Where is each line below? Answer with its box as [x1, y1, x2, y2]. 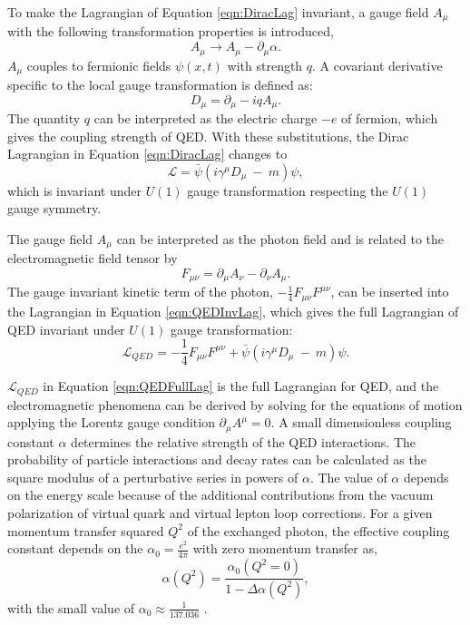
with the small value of [7, 598, 135, 617]
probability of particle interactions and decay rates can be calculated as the [7, 450, 426, 469]
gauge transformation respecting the [187, 181, 388, 200]
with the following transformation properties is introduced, [7, 22, 334, 41]
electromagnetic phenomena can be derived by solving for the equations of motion [7, 395, 463, 414]
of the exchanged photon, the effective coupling [187, 521, 450, 540]
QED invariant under [7, 319, 125, 338]
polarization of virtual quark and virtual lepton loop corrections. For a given [7, 503, 433, 522]
